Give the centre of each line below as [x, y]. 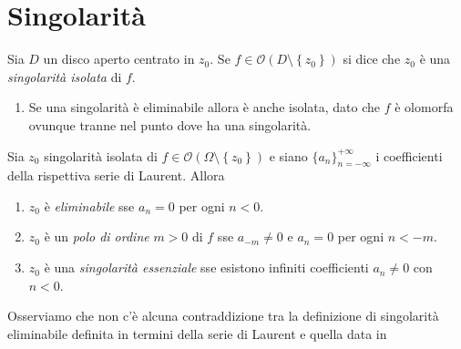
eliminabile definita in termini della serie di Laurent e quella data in [197, 333]
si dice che [372, 59]
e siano [288, 155]
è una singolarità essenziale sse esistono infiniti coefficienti [206, 267]
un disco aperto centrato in [119, 59]
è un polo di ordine [97, 236]
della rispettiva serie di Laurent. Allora [116, 175]
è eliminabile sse [89, 205]
